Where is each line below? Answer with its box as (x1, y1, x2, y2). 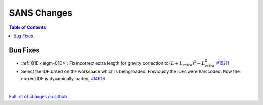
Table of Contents (9, 24, 46, 30)
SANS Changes (9, 7, 73, 18)
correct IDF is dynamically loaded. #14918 (21, 75, 106, 81)
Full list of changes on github (9, 93, 67, 99)
